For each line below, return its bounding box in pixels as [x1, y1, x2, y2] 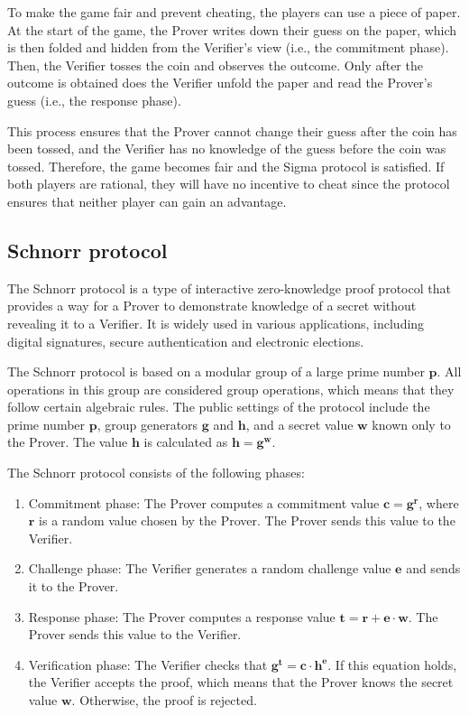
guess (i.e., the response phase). [7, 90, 181, 109]
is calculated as [143, 432, 228, 451]
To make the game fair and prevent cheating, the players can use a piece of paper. [7, 3, 461, 21]
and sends [406, 559, 461, 578]
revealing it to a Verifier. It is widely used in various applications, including [7, 313, 425, 332]
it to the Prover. [28, 577, 119, 596]
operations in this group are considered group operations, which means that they [7, 379, 455, 398]
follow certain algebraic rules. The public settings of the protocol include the [7, 397, 430, 416]
